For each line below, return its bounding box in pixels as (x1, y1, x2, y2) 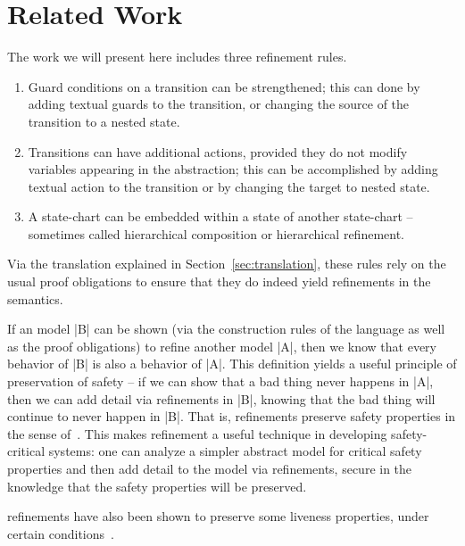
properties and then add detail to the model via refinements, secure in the (7, 459, 412, 477)
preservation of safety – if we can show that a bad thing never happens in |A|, (7, 372, 434, 391)
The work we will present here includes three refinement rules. (7, 47, 347, 66)
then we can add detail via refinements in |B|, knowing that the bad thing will (7, 389, 436, 408)
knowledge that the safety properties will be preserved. (7, 476, 307, 495)
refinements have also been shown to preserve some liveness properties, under (7, 507, 429, 525)
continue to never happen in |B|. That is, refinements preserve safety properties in (7, 407, 456, 426)
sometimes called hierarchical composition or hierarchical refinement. (28, 224, 405, 243)
